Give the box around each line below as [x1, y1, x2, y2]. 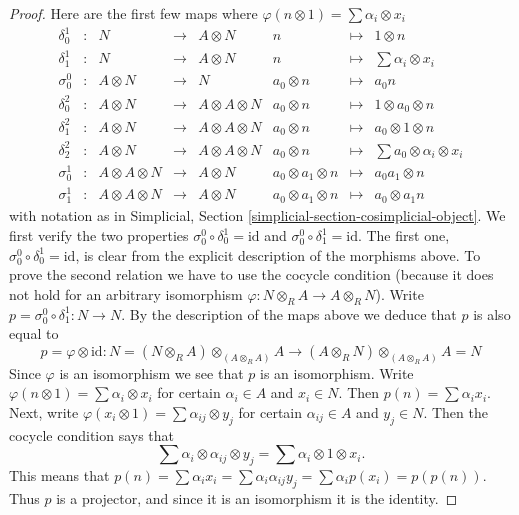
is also [473, 303, 511, 324]
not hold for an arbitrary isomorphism [9, 283, 243, 304]
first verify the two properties [9, 225, 189, 245]
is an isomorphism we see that [59, 362, 244, 383]
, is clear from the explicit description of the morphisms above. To [75, 244, 481, 265]
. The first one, [357, 225, 450, 245]
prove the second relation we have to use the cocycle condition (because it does [9, 264, 494, 285]
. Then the [423, 401, 488, 422]
